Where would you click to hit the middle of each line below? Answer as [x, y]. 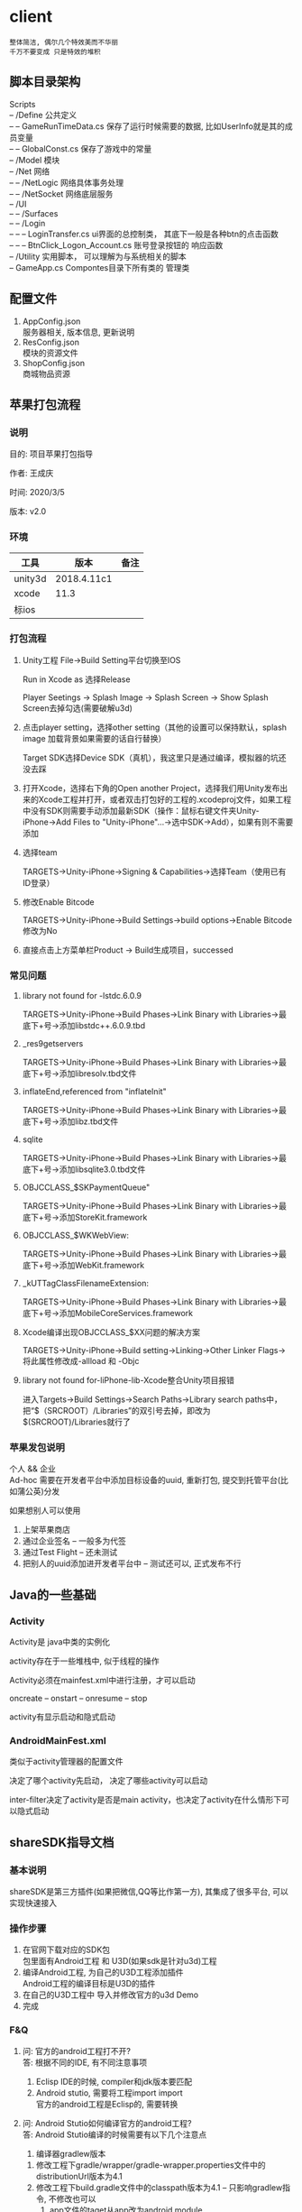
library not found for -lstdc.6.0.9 [82, 996]
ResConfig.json [50, 342]
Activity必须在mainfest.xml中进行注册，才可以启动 [102, 1681]
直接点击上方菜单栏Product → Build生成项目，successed [128, 950]
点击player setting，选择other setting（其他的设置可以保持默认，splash [154, 727]
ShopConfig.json [54, 363]
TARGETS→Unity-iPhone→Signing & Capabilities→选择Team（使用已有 [154, 871]
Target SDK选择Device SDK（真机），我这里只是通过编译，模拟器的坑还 [154, 757]
